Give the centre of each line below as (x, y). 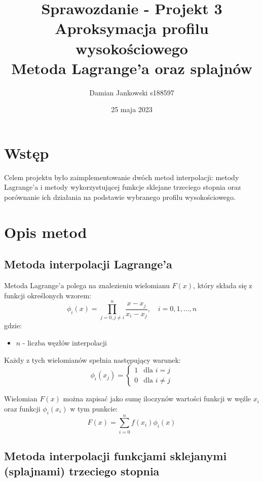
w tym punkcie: (94, 408)
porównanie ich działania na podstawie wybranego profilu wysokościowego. (120, 197)
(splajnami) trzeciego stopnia (82, 471)
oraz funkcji (22, 408)
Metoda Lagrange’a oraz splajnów (132, 68)
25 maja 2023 (132, 109)
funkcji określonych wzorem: (48, 295)
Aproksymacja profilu (132, 28)
